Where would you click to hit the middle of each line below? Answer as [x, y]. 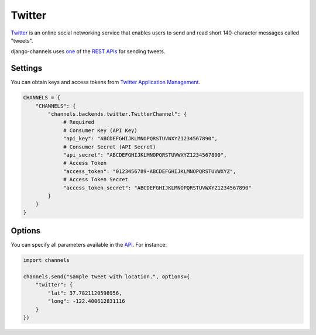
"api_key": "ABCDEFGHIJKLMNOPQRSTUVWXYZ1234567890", [140, 139]
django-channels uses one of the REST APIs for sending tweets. [88, 51]
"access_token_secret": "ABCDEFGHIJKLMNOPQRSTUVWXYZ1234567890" [157, 188]
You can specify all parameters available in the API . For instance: [89, 245]
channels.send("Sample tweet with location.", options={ [107, 277]
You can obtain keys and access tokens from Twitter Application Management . [106, 82]
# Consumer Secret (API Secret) [110, 147]
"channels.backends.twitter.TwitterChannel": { [117, 114]
